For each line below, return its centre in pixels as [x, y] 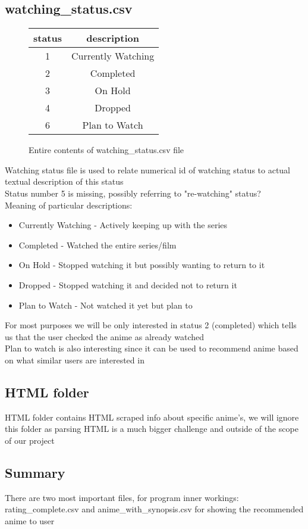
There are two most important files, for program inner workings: [122, 497]
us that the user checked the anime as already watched [105, 336]
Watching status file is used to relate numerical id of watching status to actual [148, 169]
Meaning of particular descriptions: [69, 205]
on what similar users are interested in [75, 360]
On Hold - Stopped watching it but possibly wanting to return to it [142, 265]
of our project [30, 440]
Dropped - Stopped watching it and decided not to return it [128, 284]
